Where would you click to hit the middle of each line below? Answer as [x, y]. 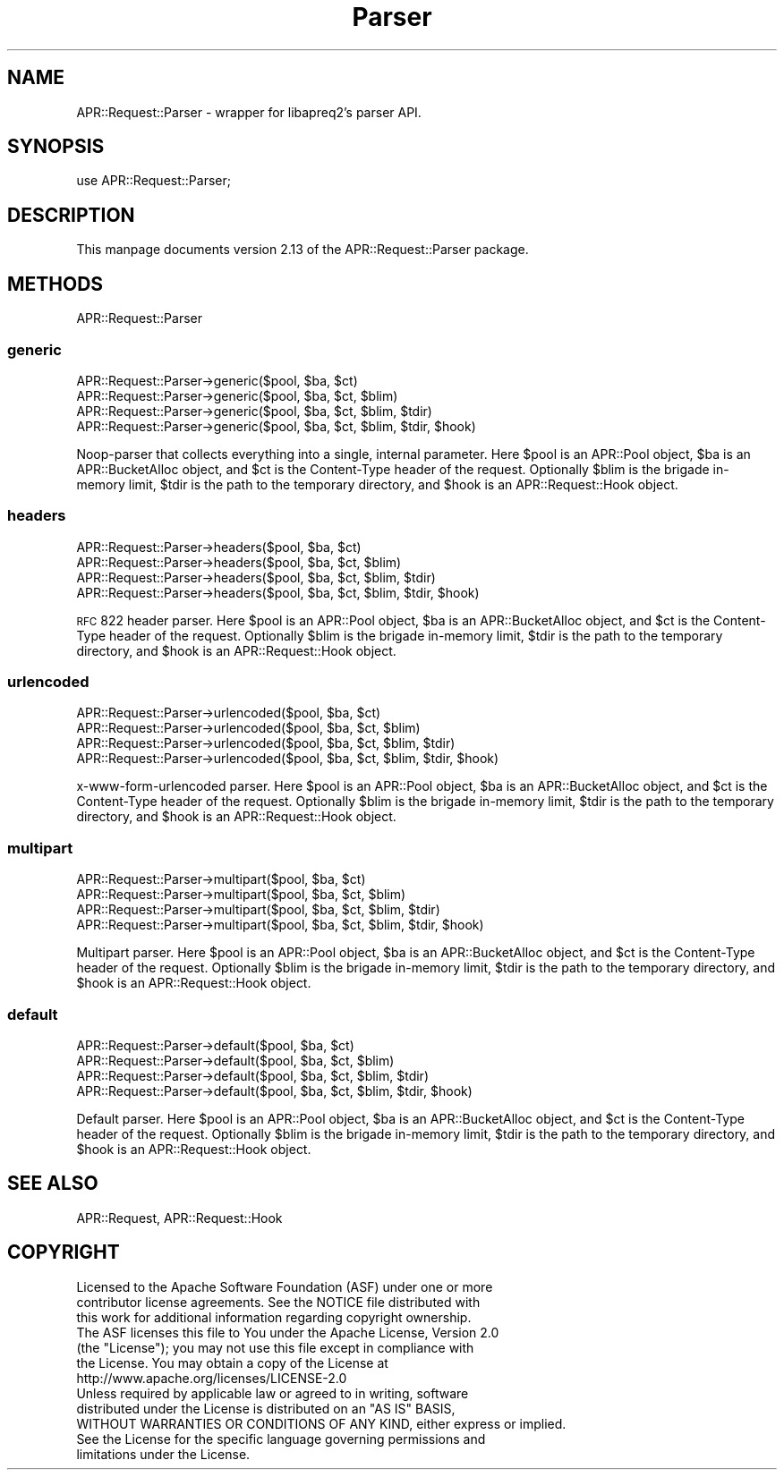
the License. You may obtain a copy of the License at [232, 1362]
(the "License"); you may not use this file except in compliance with [275, 1347]
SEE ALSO [53, 1184]
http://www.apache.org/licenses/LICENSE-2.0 [212, 1378]
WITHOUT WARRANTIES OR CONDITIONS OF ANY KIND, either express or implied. [321, 1423]
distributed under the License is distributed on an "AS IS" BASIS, [266, 1408]
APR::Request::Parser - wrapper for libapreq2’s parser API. [249, 112]
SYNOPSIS [56, 147]
